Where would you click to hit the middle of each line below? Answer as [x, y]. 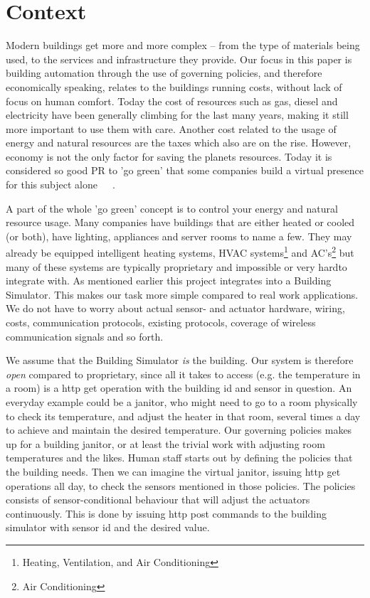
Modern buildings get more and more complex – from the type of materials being [183, 45]
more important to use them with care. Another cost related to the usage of [171, 128]
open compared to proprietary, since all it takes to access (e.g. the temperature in [183, 374]
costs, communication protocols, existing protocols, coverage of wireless [161, 322]
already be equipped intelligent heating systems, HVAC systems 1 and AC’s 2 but [180, 252]
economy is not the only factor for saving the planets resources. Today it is [169, 156]
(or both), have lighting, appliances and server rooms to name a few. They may [179, 236]
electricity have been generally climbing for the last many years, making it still [177, 115]
